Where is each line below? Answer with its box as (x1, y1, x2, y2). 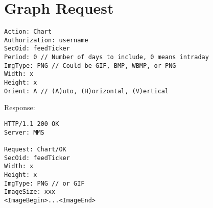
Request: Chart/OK (4, 145, 66, 153)
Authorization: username (4, 36, 88, 44)
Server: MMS (4, 128, 44, 136)
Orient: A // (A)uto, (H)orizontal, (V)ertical (4, 87, 169, 95)
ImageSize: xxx (4, 188, 56, 196)
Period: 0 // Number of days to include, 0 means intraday (4, 54, 209, 61)
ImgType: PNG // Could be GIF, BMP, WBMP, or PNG (4, 62, 176, 69)
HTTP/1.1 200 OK (4, 120, 59, 127)
